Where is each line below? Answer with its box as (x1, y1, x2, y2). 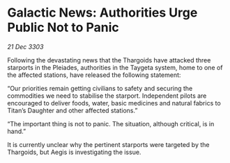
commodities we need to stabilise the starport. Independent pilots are (7, 92, 207, 100)
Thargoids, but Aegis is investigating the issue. (7, 148, 141, 156)
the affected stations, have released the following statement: (7, 71, 181, 79)
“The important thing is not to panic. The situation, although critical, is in (7, 119, 215, 128)
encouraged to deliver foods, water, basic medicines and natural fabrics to (7, 98, 221, 107)
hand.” (7, 127, 26, 135)
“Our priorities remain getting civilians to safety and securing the (7, 84, 193, 92)
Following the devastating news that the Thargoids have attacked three (7, 55, 211, 64)
